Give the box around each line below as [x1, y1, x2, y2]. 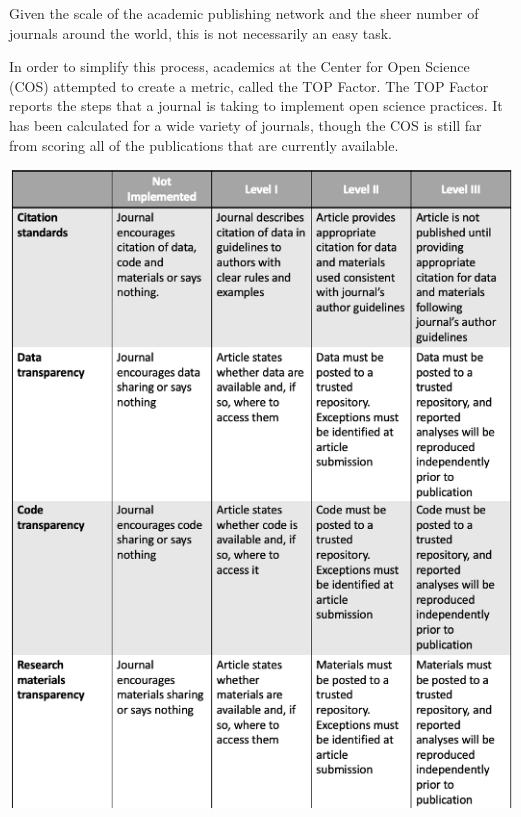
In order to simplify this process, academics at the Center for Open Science [9, 56, 470, 77]
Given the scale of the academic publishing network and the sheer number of [9, 3, 479, 23]
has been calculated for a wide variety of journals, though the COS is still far [9, 114, 482, 135]
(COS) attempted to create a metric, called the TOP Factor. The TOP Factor [9, 75, 489, 96]
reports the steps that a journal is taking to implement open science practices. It [9, 95, 503, 116]
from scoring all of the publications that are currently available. [9, 134, 399, 155]
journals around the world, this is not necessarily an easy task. [9, 22, 392, 43]
